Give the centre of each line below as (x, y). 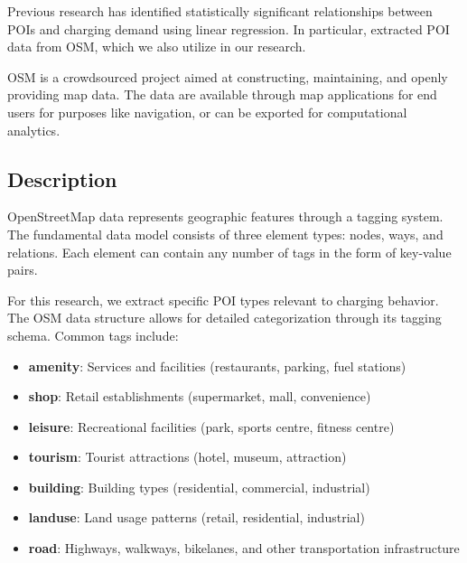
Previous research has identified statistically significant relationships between (220, 11)
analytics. (34, 130)
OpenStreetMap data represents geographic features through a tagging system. (225, 216)
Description (62, 178)
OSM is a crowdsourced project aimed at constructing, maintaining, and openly (228, 76)
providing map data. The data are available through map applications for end (222, 94)
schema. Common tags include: (93, 335)
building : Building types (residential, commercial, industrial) (199, 487)
